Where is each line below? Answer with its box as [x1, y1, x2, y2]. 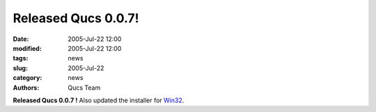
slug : [13, 63, 28, 72]
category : [13, 74, 42, 82]
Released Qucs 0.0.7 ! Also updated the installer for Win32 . [13, 96, 185, 104]
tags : [13, 54, 29, 63]
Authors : [13, 83, 40, 92]
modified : [13, 44, 42, 52]
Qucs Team [68, 83, 101, 92]
